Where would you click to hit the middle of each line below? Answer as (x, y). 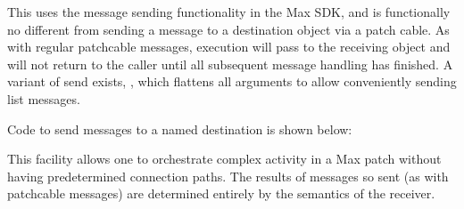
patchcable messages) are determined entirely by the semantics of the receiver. (221, 193)
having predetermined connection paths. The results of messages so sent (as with (228, 176)
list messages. (44, 98)
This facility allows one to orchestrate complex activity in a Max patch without (224, 159)
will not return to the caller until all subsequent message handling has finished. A (230, 64)
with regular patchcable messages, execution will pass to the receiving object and (229, 47)
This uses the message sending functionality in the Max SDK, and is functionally (229, 12)
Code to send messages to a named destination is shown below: (180, 129)
